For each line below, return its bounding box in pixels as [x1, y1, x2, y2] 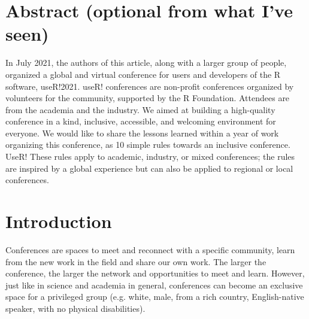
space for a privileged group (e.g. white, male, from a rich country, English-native [5, 290, 304, 303]
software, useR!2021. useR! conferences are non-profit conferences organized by [5, 80, 294, 92]
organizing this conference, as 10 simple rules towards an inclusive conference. [5, 138, 290, 151]
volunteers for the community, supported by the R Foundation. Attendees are [5, 92, 290, 104]
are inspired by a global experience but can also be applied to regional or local [5, 162, 293, 174]
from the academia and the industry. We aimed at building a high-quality [5, 103, 275, 116]
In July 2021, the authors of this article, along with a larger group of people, [5, 56, 287, 69]
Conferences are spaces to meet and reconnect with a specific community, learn [5, 243, 295, 256]
